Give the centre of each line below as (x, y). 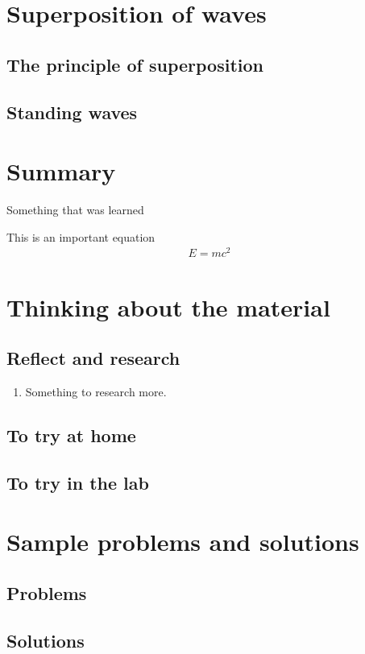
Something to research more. (96, 391)
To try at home (71, 435)
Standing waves (72, 112)
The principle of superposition (135, 64)
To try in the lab (78, 482)
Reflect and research (93, 358)
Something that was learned (75, 210)
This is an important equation (81, 236)
